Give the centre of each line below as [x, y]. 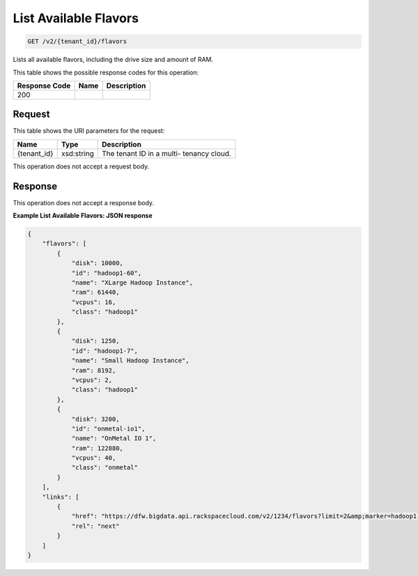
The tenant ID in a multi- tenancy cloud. [166, 153]
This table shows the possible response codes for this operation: [106, 72]
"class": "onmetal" [105, 467]
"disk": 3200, [95, 419]
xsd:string [77, 153]
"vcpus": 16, [94, 302]
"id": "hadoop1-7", [105, 351]
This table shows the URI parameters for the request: [89, 131]
